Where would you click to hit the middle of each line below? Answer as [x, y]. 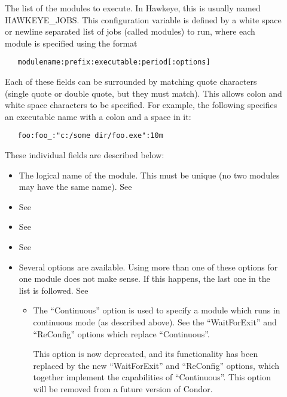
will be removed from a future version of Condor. [123, 388]
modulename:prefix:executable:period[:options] [114, 62]
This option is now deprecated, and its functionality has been [146, 354]
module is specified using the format [71, 43]
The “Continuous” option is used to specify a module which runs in [157, 310]
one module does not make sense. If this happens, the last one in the [144, 278]
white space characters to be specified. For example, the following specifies [141, 105]
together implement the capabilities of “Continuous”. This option [152, 377]
